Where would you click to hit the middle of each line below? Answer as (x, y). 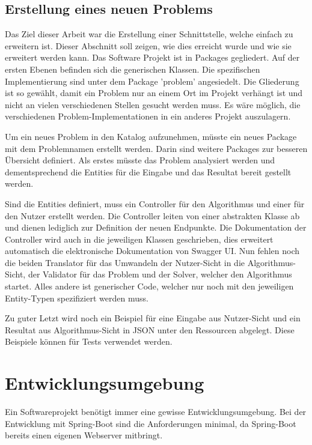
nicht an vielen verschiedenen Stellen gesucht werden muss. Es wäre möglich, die (153, 104)
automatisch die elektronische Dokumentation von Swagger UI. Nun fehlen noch (152, 251)
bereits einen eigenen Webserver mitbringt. (84, 435)
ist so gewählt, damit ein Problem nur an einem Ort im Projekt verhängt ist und (154, 93)
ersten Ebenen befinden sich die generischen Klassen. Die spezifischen (133, 69)
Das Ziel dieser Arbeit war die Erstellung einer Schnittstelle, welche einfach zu (149, 34)
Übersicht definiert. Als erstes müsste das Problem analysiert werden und (140, 160)
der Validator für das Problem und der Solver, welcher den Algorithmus (160, 274)
